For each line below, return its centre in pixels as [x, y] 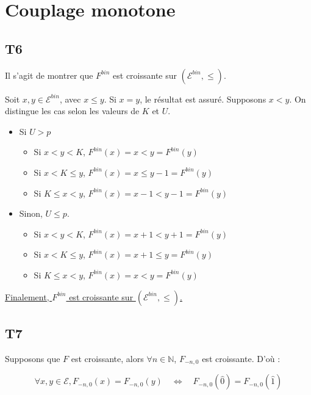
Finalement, [27, 296]
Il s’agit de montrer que [49, 75]
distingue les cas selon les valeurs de [72, 111]
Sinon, [31, 213]
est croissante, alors [107, 358]
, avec [70, 99]
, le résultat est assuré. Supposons [203, 99]
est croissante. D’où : [241, 358]
